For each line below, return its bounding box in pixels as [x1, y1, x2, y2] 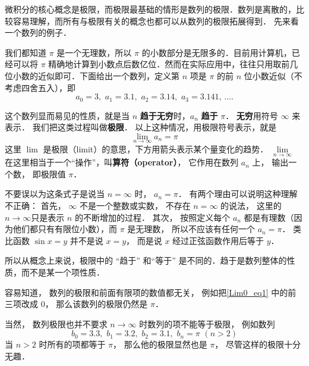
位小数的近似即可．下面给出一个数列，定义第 [5, 69, 179, 82]
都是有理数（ [244, 211, 294, 223]
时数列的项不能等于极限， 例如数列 [139, 317, 275, 330]
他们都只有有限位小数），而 [12, 223, 117, 235]
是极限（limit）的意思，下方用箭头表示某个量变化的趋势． [43, 143, 269, 155]
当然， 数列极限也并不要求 [5, 317, 108, 330]
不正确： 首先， [5, 199, 66, 212]
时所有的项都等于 [39, 338, 106, 351]
